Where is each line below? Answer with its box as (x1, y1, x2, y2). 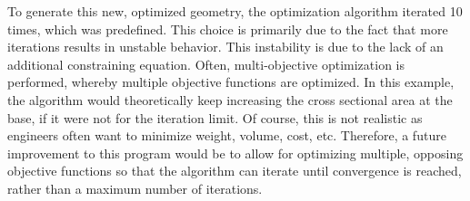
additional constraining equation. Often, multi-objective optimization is (7, 54, 405, 73)
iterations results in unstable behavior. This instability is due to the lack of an (7, 37, 444, 56)
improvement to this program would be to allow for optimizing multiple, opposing (7, 143, 464, 162)
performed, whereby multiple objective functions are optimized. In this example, (7, 72, 455, 91)
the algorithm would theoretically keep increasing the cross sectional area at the (7, 90, 453, 109)
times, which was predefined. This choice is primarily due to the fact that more (7, 19, 448, 38)
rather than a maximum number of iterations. (7, 178, 263, 197)
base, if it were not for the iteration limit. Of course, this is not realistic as (7, 108, 423, 127)
